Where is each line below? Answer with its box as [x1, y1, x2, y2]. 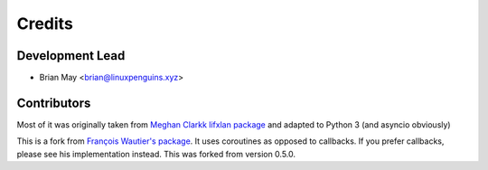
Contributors [16, 95, 91, 110]
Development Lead [16, 48, 126, 63]
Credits [16, 14, 74, 33]
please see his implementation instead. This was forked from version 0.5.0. [16, 148, 296, 159]
